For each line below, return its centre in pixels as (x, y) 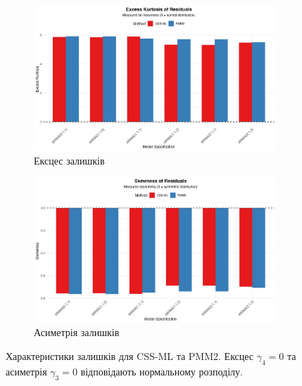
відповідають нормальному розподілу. (162, 371)
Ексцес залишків (69, 160)
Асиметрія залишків (77, 332)
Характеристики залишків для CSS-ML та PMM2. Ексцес (130, 355)
